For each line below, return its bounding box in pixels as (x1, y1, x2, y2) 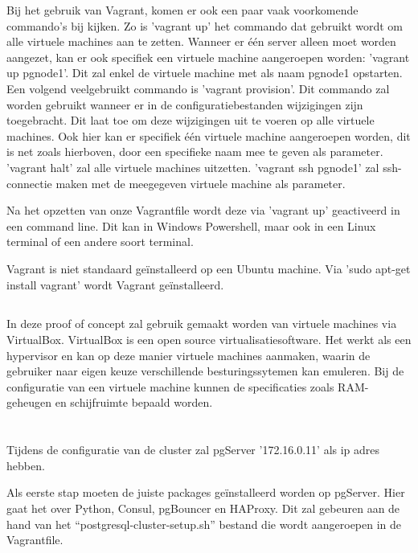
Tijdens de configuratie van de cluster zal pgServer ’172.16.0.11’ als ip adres (6, 441, 380, 458)
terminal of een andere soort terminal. (6, 233, 194, 250)
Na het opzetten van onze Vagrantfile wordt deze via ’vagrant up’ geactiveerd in (6, 202, 400, 219)
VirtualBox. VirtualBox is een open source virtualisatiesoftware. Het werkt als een (6, 331, 412, 348)
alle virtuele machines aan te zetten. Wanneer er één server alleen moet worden (6, 33, 396, 50)
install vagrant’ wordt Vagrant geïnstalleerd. (6, 276, 224, 293)
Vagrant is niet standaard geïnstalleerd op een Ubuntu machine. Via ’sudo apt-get (6, 260, 411, 276)
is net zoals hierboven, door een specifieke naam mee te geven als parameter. (6, 143, 383, 160)
